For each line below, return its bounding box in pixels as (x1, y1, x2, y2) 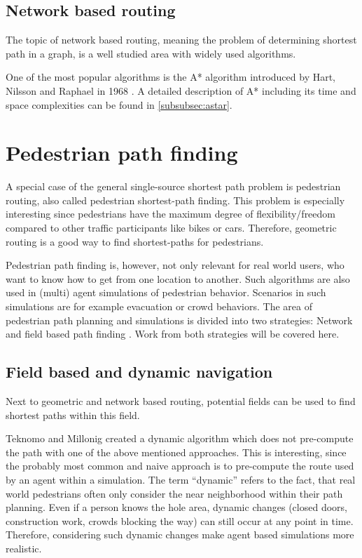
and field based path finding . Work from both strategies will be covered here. (6, 326, 340, 341)
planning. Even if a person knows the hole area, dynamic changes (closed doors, (6, 500, 347, 514)
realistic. (6, 540, 42, 555)
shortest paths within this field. (6, 407, 140, 422)
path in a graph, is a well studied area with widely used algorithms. (6, 46, 296, 60)
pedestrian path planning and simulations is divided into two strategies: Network (6, 312, 353, 327)
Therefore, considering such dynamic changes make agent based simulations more (6, 527, 354, 542)
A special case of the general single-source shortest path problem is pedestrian (6, 179, 341, 194)
